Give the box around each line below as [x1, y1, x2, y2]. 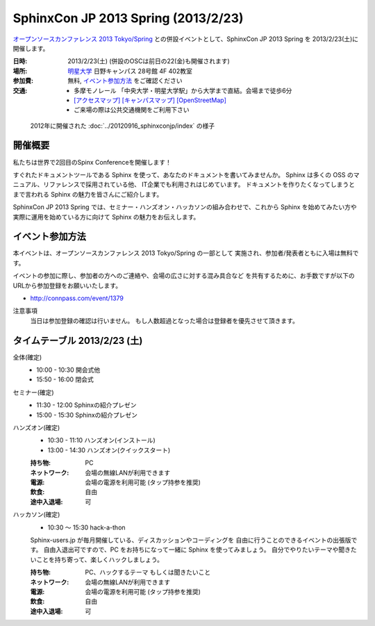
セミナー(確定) [12, 388, 55, 396]
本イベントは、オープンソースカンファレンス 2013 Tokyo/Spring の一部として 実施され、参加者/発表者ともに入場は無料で [12, 249, 359, 257]
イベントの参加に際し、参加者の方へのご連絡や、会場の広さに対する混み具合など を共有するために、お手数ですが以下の [12, 272, 356, 280]
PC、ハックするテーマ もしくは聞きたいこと [85, 568, 211, 577]
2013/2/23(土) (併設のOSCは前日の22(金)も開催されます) [67, 57, 231, 65]
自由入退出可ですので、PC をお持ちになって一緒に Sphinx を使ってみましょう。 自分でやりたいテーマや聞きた [43, 545, 357, 554]
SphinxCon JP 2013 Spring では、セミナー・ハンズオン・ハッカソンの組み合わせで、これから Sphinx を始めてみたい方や [12, 203, 357, 211]
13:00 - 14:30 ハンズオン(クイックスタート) [47, 445, 171, 454]
